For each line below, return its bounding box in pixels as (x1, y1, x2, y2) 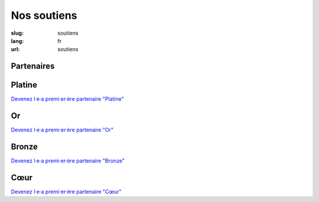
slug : (11, 29, 24, 37)
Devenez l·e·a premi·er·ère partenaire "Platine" (11, 95, 124, 102)
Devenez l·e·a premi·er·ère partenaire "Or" (11, 127, 114, 134)
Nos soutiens (11, 9, 77, 22)
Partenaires (11, 61, 55, 71)
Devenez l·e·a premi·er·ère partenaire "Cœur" (11, 188, 122, 195)
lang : (11, 37, 24, 44)
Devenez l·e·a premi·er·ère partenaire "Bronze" (11, 157, 125, 164)
